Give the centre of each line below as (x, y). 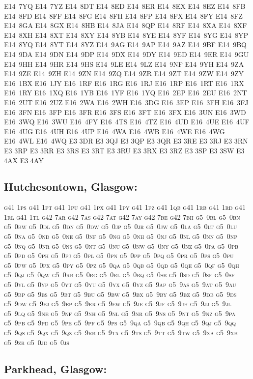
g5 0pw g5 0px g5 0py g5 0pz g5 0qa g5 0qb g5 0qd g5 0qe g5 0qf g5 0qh (122, 265)
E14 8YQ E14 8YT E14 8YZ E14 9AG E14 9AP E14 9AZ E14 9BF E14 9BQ (126, 44)
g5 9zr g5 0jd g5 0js (37, 342)
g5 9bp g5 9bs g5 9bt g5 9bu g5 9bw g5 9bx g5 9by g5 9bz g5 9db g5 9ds (120, 294)
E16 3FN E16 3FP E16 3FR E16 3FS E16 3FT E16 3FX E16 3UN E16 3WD (125, 112)
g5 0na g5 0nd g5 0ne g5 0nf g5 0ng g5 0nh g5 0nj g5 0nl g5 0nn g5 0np (121, 236)
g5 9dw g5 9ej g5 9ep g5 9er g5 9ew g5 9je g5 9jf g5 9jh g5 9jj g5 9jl (118, 304)
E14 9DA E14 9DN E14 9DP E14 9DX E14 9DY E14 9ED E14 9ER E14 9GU (126, 54)
